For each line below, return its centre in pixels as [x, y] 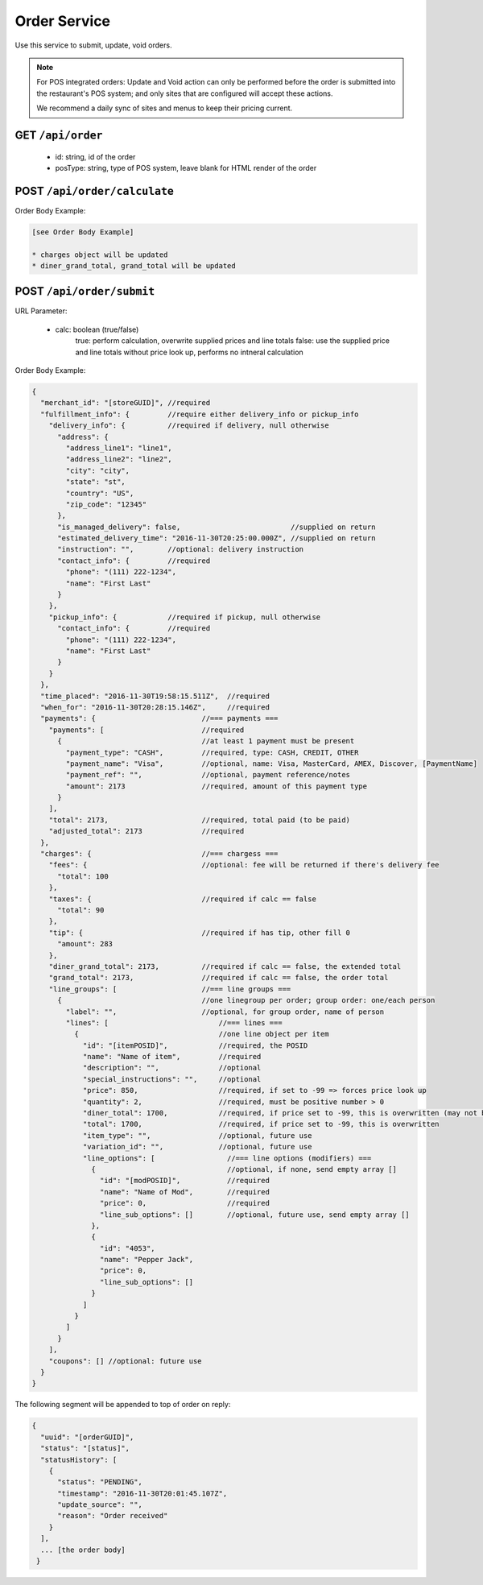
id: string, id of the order [95, 156]
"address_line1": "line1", [119, 448]
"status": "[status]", [85, 1448]
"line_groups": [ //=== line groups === [170, 989]
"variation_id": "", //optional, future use [197, 1147]
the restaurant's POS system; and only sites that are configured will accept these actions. [185, 93]
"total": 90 [81, 910]
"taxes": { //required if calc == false [183, 899]
